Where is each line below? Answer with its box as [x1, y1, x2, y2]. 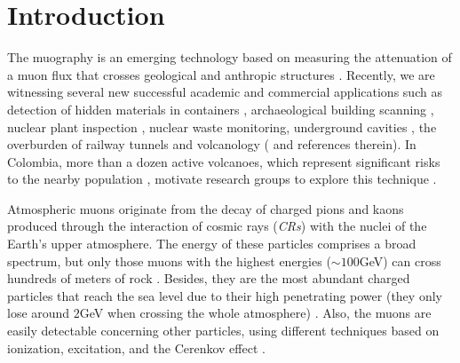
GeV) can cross [359, 251, 441, 270]
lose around [7, 304, 70, 322]
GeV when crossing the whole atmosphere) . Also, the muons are [79, 304, 432, 322]
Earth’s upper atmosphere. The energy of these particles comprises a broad [7, 234, 416, 253]
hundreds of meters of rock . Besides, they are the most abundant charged [7, 269, 410, 288]
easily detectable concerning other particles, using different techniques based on [7, 321, 440, 340]
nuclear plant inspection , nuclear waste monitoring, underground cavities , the [7, 117, 437, 136]
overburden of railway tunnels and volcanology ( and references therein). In [7, 135, 416, 154]
